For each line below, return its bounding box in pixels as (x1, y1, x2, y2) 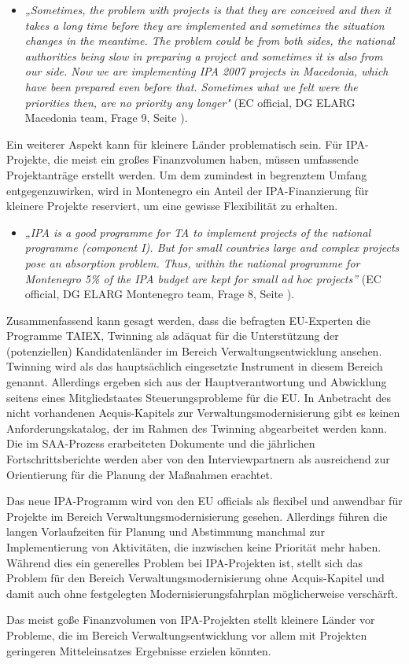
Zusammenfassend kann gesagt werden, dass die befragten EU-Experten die (6, 312, 370, 328)
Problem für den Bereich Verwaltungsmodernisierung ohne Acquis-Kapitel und (6, 570, 385, 586)
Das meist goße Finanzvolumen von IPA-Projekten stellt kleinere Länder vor (6, 611, 375, 628)
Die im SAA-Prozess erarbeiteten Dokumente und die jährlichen (6, 435, 315, 452)
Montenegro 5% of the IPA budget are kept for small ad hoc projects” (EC (24, 270, 381, 286)
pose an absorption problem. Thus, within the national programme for (24, 254, 360, 271)
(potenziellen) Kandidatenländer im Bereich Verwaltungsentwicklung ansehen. (6, 342, 382, 359)
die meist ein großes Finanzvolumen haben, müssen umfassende (53, 151, 359, 168)
